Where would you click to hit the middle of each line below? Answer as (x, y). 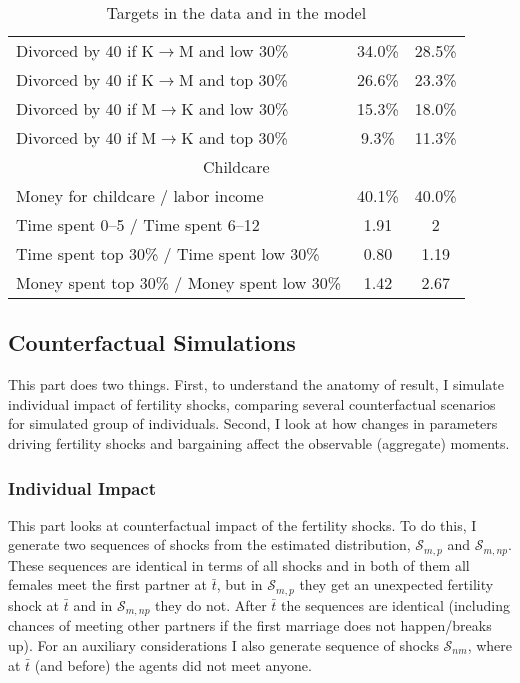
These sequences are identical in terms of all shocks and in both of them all (239, 564)
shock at (34, 604)
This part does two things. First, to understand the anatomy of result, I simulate (256, 384)
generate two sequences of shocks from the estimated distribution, (209, 544)
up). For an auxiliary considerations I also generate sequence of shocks (223, 644)
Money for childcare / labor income (140, 195)
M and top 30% (233, 79)
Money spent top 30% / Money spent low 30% (179, 282)
